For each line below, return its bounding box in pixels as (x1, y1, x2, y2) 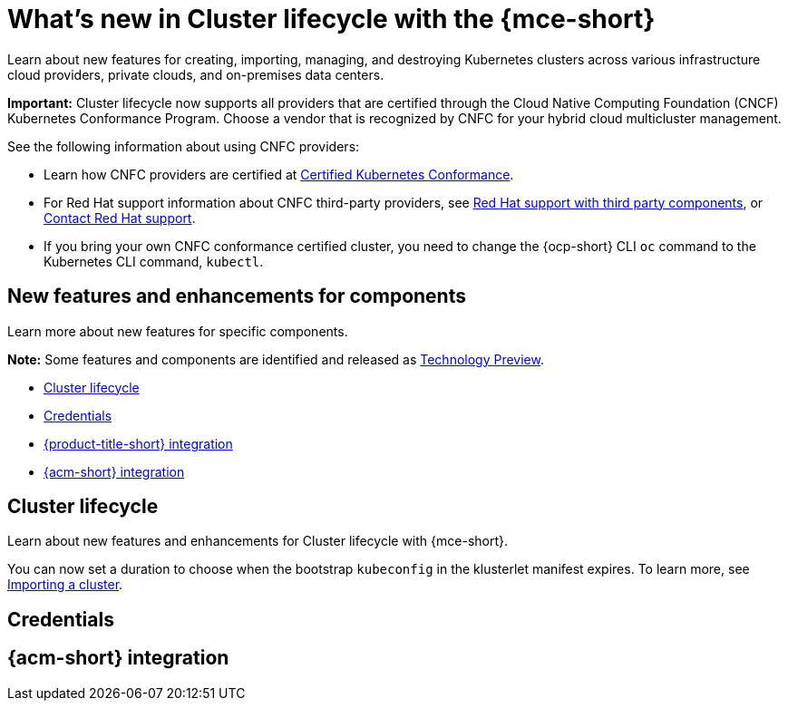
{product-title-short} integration (44, 435, 233, 451)
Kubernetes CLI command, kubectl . (44, 253, 264, 269)
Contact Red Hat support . (44, 209, 196, 226)
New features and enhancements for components (7, 285, 466, 308)
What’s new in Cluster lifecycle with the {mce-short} (7, 4, 656, 34)
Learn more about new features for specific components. (7, 323, 348, 339)
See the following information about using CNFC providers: (7, 138, 360, 154)
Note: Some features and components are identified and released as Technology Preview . (7, 351, 544, 367)
